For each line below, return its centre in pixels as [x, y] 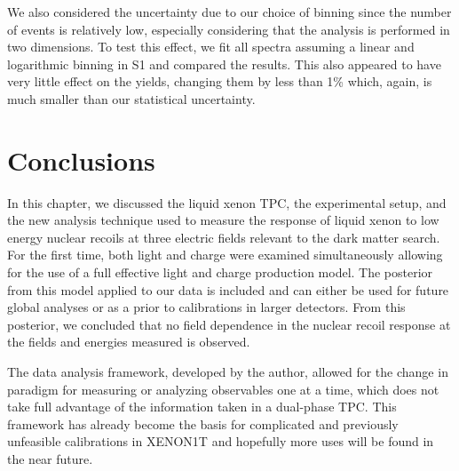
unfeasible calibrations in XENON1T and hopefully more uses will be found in [221, 441]
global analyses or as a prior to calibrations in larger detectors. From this [206, 307]
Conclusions [81, 160]
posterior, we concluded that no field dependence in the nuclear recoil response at [229, 324]
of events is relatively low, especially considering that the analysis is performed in [229, 29]
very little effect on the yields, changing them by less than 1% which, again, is [220, 81]
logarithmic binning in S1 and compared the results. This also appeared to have [224, 64]
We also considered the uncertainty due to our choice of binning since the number [229, 12]
